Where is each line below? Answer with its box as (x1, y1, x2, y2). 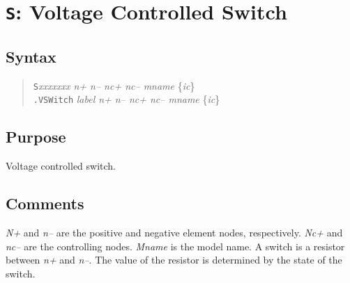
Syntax (6, 45, 56, 67)
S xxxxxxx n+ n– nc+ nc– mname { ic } (33, 78, 195, 92)
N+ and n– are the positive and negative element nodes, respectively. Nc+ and (6, 225, 343, 240)
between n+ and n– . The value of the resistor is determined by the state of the (6, 252, 342, 267)
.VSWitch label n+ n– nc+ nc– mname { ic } (33, 92, 220, 106)
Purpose (6, 126, 66, 147)
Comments (6, 193, 84, 214)
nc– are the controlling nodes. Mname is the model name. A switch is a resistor (6, 238, 345, 253)
